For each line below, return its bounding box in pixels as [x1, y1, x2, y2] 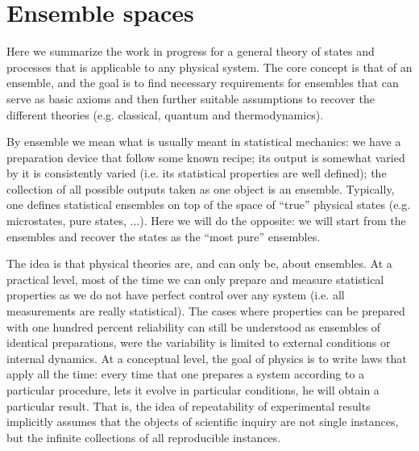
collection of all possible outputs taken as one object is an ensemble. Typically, [6, 180, 395, 197]
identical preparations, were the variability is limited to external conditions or [6, 334, 391, 351]
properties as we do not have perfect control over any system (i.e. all [6, 286, 345, 303]
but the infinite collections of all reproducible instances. [6, 428, 281, 445]
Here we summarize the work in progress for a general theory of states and [6, 43, 375, 60]
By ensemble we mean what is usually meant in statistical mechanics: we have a [6, 133, 401, 150]
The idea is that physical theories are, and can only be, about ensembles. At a [6, 255, 392, 272]
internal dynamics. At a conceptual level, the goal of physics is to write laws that [6, 349, 407, 366]
